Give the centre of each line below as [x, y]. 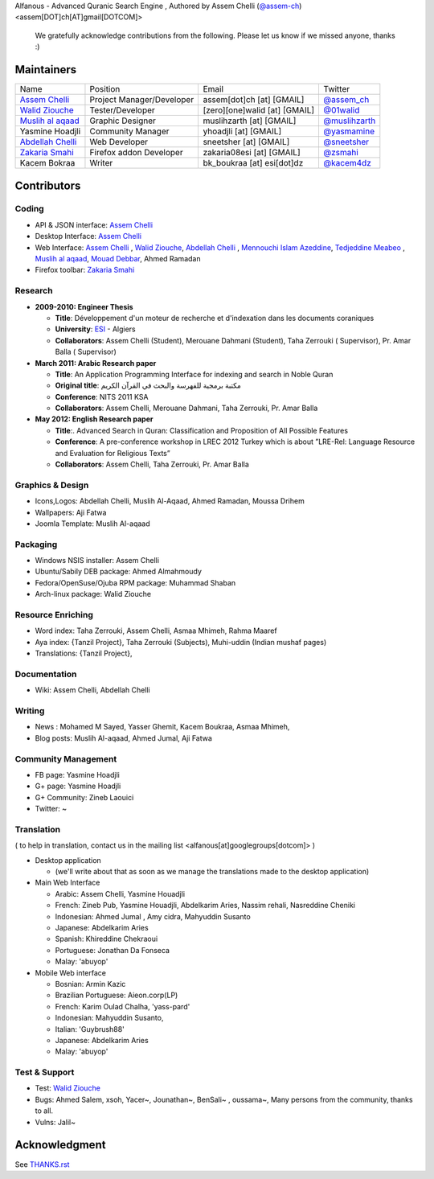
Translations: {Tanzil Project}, [84, 653]
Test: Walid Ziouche [68, 1088]
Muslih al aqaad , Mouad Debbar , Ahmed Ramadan [118, 259]
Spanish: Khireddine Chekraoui [106, 939]
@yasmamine [349, 131]
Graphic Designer [123, 121]
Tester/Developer [123, 110]
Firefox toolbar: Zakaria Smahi [85, 270]
